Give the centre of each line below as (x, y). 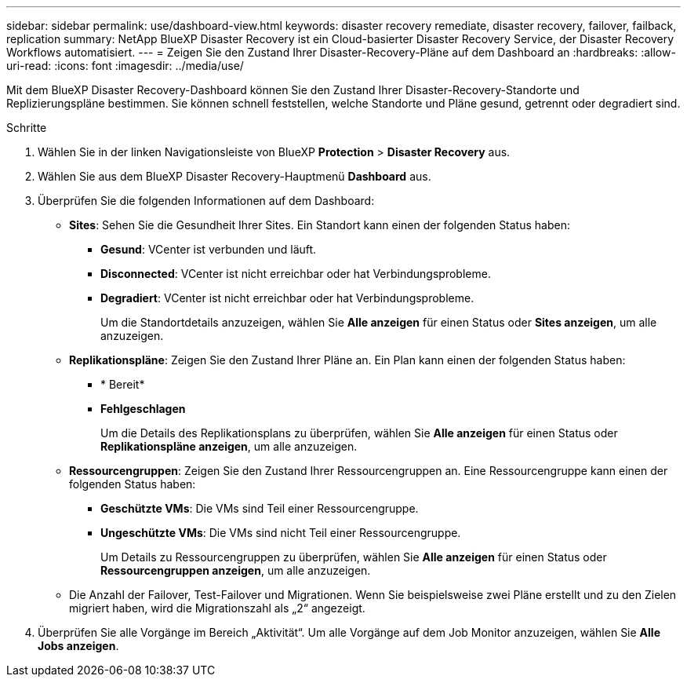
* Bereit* (123, 384)
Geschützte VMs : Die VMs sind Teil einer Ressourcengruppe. (260, 508)
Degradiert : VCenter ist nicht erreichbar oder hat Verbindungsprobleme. (287, 298)
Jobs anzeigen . (78, 646)
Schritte (27, 128)
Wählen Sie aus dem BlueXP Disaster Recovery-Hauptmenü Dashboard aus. (234, 176)
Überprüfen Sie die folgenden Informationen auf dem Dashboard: (206, 201)
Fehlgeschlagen (143, 409)
